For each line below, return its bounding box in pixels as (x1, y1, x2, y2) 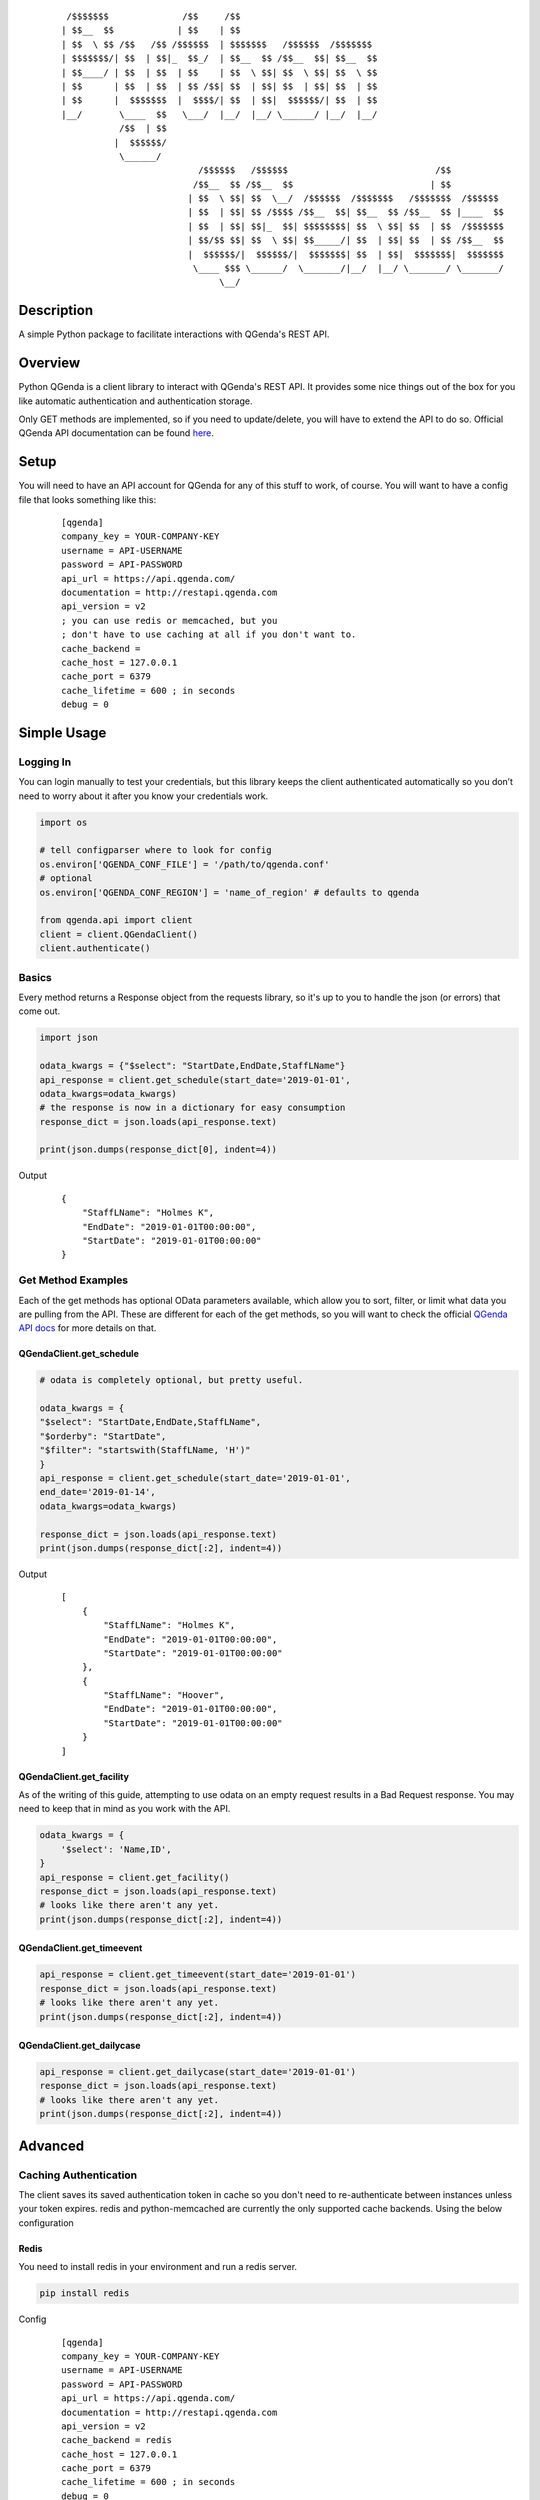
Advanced (18, 2137, 85, 2154)
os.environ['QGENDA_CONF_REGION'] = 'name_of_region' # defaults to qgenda (39, 886, 420, 898)
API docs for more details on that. (18, 1322, 157, 1334)
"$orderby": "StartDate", (39, 1430, 167, 1442)
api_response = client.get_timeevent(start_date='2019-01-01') (39, 1969, 357, 1980)
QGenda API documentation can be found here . (18, 427, 215, 439)
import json (39, 1032, 99, 1044)
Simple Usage (18, 724, 107, 741)
